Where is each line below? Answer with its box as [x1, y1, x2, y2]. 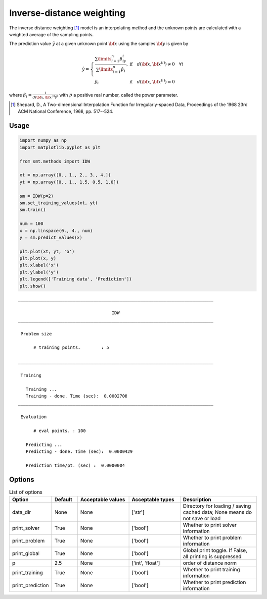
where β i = [9, 92, 32, 99]
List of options [9, 489, 43, 495]
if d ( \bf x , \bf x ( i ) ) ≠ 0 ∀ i [129, 60, 184, 67]
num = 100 [19, 221, 44, 226]
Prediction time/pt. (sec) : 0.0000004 [25, 463, 125, 468]
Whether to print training [183, 566, 240, 573]
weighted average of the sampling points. [9, 31, 94, 37]
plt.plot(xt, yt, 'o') [19, 248, 75, 254]
